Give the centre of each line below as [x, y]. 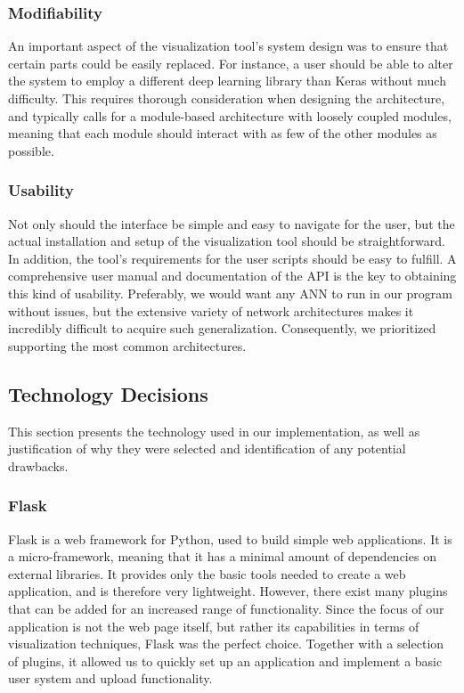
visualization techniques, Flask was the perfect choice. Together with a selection [226, 644]
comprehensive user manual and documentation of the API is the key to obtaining [232, 276]
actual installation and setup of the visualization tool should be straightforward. [227, 241]
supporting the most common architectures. [127, 345]
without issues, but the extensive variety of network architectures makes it [211, 310]
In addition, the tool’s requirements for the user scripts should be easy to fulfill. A [232, 258]
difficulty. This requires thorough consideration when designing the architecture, [227, 98]
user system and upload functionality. [110, 678]
